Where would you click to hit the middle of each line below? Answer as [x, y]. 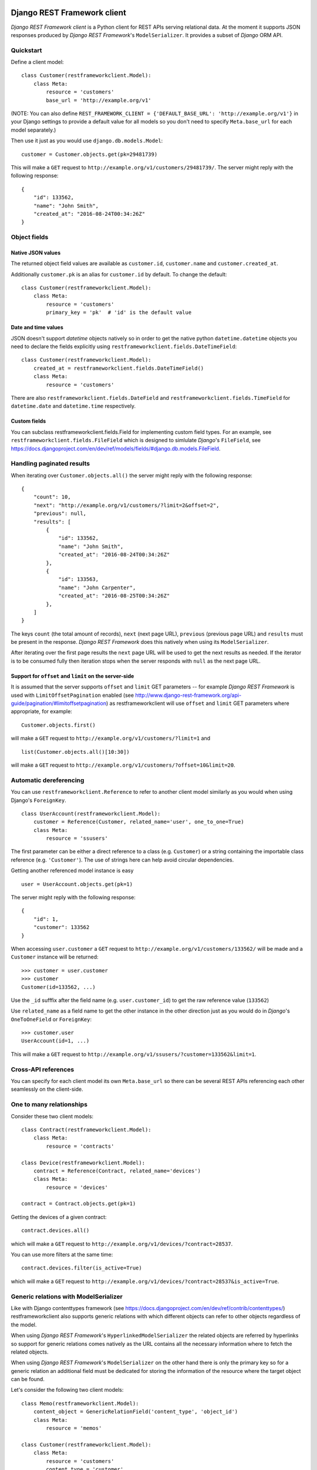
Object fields [30, 237]
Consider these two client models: [52, 1116]
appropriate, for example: [42, 711]
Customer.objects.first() [59, 725]
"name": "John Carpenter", [97, 587]
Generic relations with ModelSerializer [67, 1297]
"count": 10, [52, 497]
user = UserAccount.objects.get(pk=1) [77, 884]
